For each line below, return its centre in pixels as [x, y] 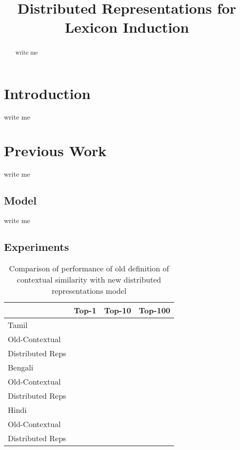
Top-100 [155, 310]
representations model [89, 291]
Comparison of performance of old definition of [89, 268]
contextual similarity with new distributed [89, 280]
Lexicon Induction [127, 27]
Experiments [37, 247]
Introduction [47, 93]
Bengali [21, 368]
